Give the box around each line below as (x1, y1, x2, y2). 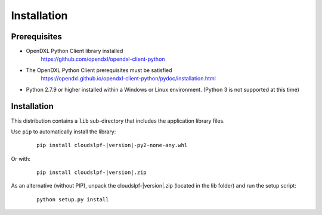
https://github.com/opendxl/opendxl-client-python (41, 55, 165, 63)
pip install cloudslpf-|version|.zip (36, 169, 147, 176)
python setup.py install (36, 196, 109, 202)
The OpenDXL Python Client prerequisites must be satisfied (26, 66, 172, 74)
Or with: (11, 155, 31, 162)
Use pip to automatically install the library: (11, 128, 116, 135)
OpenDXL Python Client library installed (26, 48, 123, 55)
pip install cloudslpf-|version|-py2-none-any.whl (36, 142, 188, 149)
